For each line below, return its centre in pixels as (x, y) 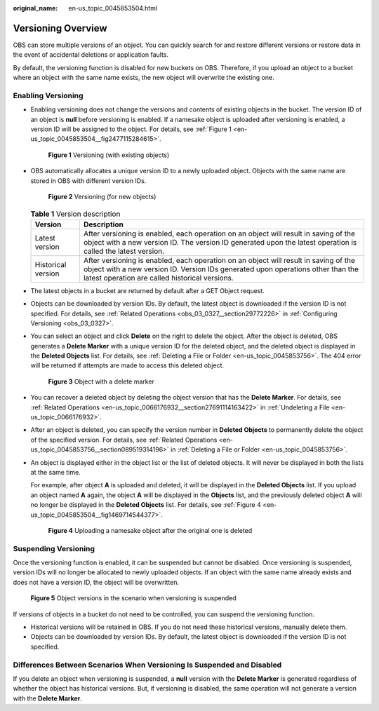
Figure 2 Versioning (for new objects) (102, 196)
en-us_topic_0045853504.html (113, 8)
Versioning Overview (60, 28)
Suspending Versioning (54, 548)
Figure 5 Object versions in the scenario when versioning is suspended (133, 598)
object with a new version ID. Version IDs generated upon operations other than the (221, 269)
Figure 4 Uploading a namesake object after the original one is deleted (150, 530)
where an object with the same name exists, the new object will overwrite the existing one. (144, 78)
